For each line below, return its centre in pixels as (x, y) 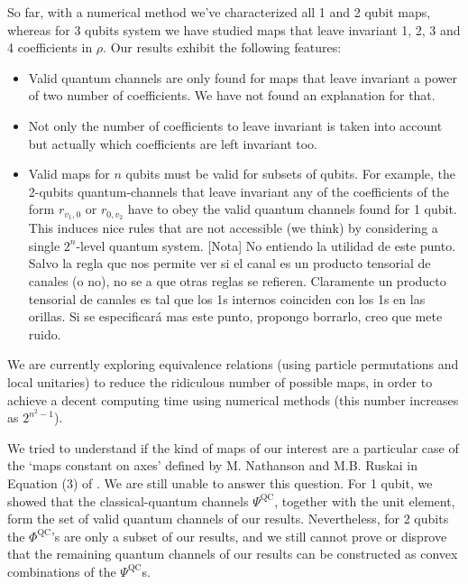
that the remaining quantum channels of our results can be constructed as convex (233, 554)
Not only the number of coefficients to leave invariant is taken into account (235, 125)
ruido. (45, 334)
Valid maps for (69, 174)
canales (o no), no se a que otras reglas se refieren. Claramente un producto (237, 280)
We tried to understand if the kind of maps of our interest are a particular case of (233, 447)
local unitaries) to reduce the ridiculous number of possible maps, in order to (220, 381)
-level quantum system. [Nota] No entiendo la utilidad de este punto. (266, 245)
